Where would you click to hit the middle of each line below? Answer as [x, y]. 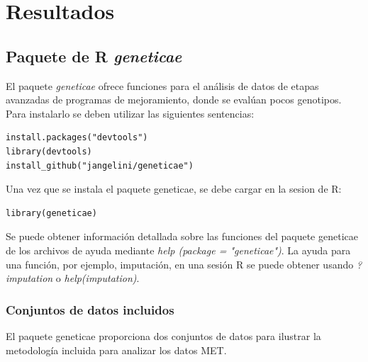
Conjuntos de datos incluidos [90, 309]
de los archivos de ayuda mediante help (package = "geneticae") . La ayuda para [178, 250]
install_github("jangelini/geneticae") [100, 165]
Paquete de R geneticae [94, 56]
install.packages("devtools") [77, 138]
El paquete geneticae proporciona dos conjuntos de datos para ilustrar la [163, 335]
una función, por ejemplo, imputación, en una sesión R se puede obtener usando [180, 264]
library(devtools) [49, 151]
